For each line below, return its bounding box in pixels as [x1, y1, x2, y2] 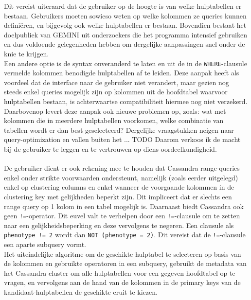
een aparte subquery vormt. [4, 239, 86, 249]
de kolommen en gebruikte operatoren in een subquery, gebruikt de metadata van [4, 258, 247, 268]
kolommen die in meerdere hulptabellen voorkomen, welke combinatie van [4, 115, 224, 125]
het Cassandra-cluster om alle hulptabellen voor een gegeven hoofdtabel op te [4, 267, 235, 278]
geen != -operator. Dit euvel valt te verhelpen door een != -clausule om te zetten [4, 211, 240, 221]
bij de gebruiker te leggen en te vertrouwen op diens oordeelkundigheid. [4, 143, 217, 154]
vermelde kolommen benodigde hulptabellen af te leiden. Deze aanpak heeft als [4, 68, 239, 78]
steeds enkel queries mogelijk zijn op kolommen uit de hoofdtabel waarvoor [4, 87, 228, 97]
